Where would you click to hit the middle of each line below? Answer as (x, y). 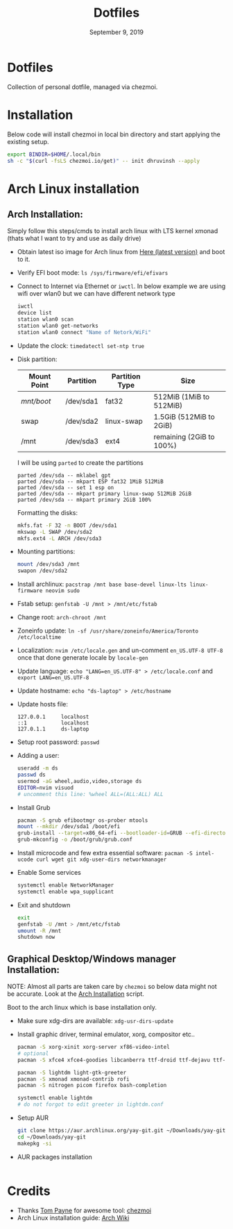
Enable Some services (49, 872)
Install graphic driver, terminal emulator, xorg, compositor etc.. (106, 1034)
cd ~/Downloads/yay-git (52, 1137)
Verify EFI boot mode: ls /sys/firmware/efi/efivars (93, 273)
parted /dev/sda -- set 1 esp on (66, 487)
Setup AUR (33, 1118)
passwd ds (32, 775)
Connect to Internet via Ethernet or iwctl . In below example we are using (121, 286)
